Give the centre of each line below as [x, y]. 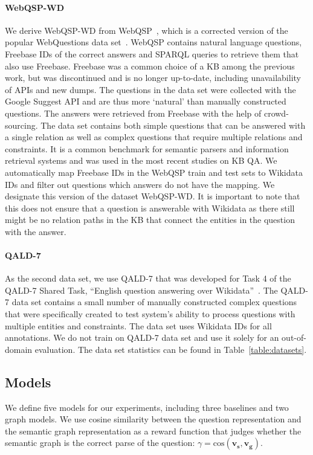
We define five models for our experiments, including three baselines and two [147, 407]
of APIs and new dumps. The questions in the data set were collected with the [150, 89]
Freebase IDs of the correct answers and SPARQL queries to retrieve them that [152, 53]
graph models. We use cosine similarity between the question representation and [153, 419]
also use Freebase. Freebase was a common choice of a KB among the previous [150, 66]
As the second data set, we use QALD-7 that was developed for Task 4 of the [148, 278]
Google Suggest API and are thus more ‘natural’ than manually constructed [146, 101]
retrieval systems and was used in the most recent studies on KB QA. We [141, 160]
